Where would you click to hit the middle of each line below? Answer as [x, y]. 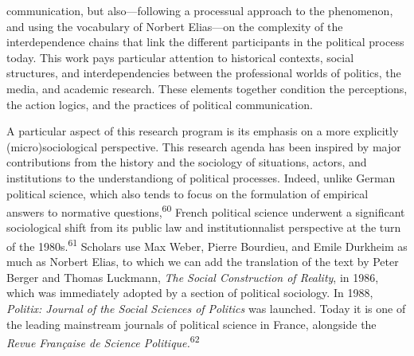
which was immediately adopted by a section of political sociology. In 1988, [190, 293]
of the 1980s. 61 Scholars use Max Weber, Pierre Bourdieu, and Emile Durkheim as [207, 245]
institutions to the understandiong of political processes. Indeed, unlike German [201, 177]
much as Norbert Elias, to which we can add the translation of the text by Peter [203, 262]
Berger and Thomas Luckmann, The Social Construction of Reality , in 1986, [193, 277]
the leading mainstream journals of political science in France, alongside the [191, 324]
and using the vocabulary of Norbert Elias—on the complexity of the [175, 26]
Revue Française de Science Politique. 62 [103, 341]
